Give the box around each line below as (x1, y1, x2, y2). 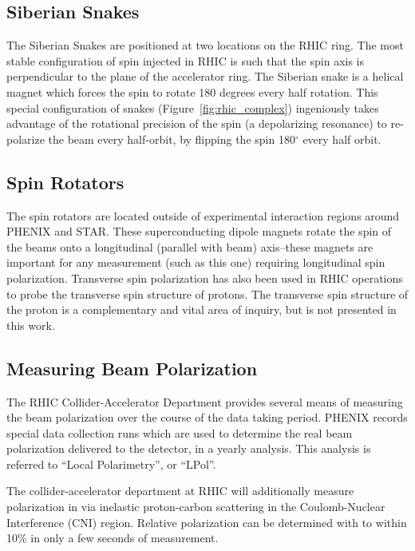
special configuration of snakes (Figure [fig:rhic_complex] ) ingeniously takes (6, 99, 379, 116)
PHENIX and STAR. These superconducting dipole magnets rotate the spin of (6, 223, 392, 240)
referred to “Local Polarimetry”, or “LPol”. (6, 455, 216, 472)
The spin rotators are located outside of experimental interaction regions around (6, 207, 400, 224)
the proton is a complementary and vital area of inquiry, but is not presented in (6, 301, 397, 318)
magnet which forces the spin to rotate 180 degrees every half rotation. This (6, 83, 378, 100)
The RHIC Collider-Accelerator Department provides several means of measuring (6, 393, 403, 410)
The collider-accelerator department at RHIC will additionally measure (6, 482, 354, 499)
